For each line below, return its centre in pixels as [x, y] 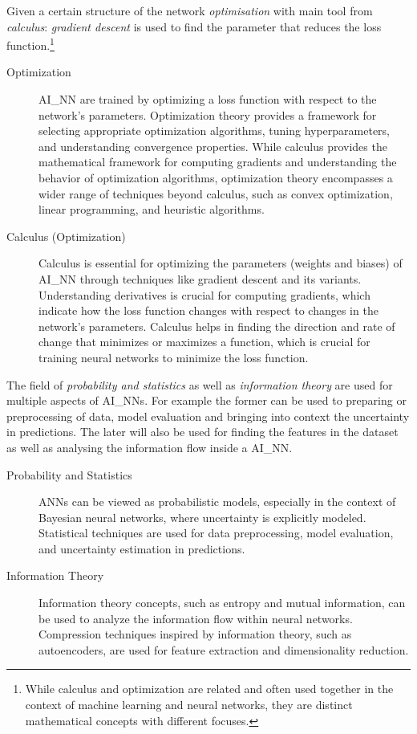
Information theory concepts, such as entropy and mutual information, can [222, 603]
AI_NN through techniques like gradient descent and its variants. [200, 278]
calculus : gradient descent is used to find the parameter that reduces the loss [194, 26]
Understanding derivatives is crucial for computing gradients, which [204, 294]
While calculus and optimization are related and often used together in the [209, 689]
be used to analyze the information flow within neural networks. [196, 618]
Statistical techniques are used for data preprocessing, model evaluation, [216, 533]
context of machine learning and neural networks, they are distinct [189, 705]
